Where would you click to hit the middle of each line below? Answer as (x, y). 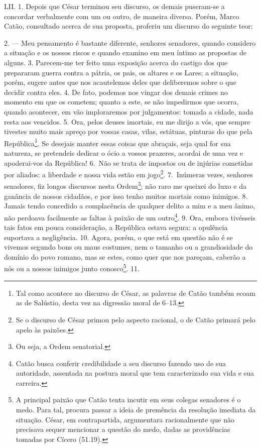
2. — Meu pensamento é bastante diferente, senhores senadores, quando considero (130, 42)
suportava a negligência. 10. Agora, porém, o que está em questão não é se (118, 237)
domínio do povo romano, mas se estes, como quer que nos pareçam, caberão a (125, 256)
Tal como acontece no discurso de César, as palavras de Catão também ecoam (136, 293)
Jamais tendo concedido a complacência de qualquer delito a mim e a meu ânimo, (130, 206)
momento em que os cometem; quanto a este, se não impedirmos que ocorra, (121, 102)
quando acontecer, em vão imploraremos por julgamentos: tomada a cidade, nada (129, 111)
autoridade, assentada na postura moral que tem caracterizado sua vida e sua (135, 373)
